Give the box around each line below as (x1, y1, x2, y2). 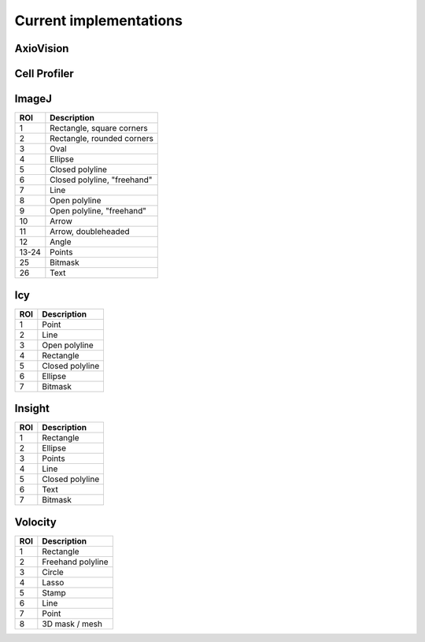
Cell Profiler (14, 67, 74, 80)
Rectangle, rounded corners (50, 133, 153, 144)
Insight (14, 402, 50, 415)
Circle (42, 566, 65, 577)
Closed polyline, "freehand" (50, 174, 153, 185)
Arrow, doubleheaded (50, 226, 130, 237)
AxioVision (14, 42, 69, 55)
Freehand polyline (42, 556, 109, 567)
